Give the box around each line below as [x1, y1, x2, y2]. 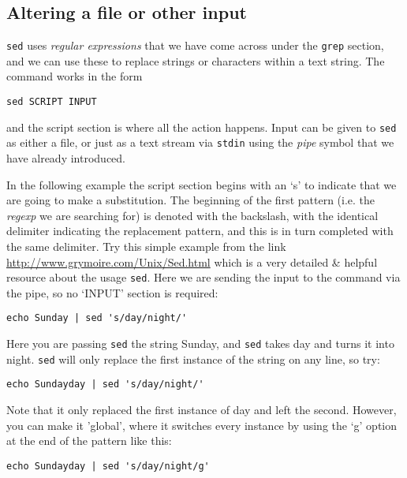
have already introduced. [6, 150, 125, 166]
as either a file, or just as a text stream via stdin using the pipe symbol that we [6, 134, 394, 151]
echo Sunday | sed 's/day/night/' [6, 312, 188, 324]
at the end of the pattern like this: [6, 432, 172, 449]
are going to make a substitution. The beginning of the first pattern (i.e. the [6, 192, 375, 208]
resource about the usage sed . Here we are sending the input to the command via [6, 269, 401, 286]
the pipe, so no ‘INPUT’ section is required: [6, 284, 218, 301]
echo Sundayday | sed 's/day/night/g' [6, 460, 210, 472]
